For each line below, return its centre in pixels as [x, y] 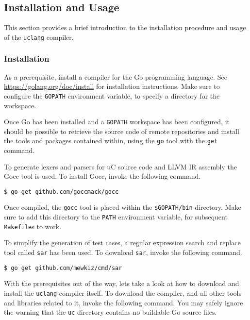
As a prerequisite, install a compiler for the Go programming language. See [116, 76]
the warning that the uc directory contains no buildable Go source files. [110, 312]
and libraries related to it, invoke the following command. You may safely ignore [124, 302]
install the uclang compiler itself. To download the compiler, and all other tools [123, 293]
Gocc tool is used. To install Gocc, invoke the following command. [102, 176]
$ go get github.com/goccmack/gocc [61, 192]
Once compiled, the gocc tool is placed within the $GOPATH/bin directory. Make [123, 207]
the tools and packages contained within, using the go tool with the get [111, 141]
